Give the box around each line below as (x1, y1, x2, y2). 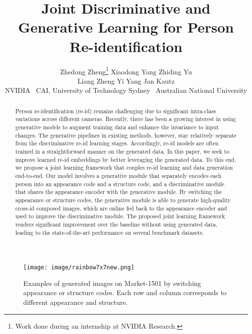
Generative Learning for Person (18, 17, 234, 37)
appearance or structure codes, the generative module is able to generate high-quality (15, 195, 231, 204)
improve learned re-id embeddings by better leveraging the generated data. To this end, (15, 155, 236, 163)
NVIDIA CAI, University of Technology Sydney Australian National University (5, 85, 247, 95)
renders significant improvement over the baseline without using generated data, (15, 220, 218, 228)
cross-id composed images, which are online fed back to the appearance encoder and (15, 204, 227, 212)
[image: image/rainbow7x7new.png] (23, 264, 135, 271)
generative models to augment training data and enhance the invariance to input (15, 123, 219, 131)
